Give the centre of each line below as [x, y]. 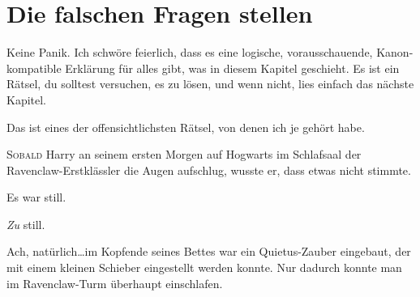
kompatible [34, 68]
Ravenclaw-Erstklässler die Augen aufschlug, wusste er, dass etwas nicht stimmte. [209, 170]
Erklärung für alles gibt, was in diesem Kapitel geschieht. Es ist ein [232, 68]
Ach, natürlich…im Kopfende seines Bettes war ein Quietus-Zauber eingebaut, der [209, 251]
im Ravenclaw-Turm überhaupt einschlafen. [115, 283]
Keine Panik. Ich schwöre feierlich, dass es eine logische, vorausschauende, [190, 52]
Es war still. [36, 197]
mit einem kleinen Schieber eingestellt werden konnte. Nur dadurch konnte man [204, 267]
